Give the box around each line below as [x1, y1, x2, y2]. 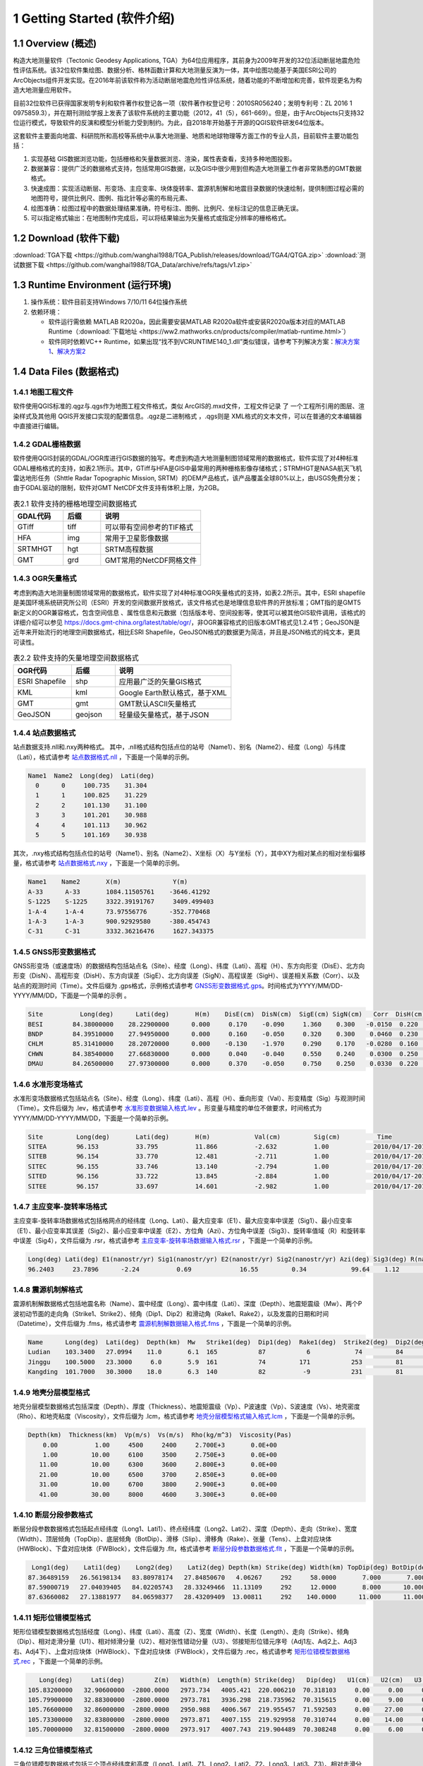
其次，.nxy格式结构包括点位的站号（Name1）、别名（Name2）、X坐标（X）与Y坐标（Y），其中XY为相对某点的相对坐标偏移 [13, 849, 366, 858]
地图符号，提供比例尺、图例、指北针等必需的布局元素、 [30, 194, 192, 203]
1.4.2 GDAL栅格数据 [13, 439, 81, 449]
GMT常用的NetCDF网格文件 [104, 555, 197, 565]
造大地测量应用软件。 [13, 85, 75, 95]
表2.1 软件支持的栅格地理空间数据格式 [13, 499, 137, 509]
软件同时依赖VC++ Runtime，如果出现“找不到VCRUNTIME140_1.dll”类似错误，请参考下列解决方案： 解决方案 [48, 337, 360, 345]
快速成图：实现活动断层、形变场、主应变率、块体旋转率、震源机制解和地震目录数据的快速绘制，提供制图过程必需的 [30, 184, 364, 192]
